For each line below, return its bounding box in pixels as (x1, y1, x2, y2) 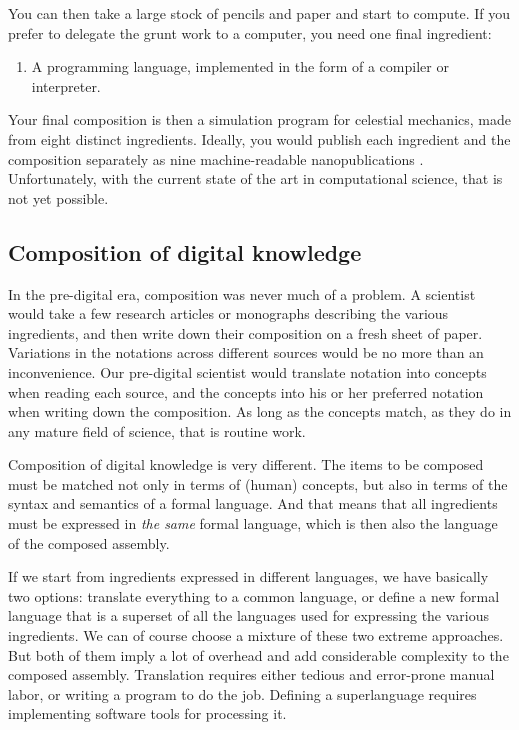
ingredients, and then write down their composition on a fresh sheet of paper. (8, 322, 483, 343)
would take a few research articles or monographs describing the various (8, 303, 449, 324)
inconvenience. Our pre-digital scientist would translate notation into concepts (8, 361, 487, 382)
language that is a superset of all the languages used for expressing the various (8, 605, 490, 626)
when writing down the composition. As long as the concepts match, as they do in (8, 401, 512, 422)
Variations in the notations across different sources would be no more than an (8, 342, 484, 363)
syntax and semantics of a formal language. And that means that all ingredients (8, 493, 498, 514)
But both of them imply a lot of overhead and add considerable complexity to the (8, 644, 509, 665)
